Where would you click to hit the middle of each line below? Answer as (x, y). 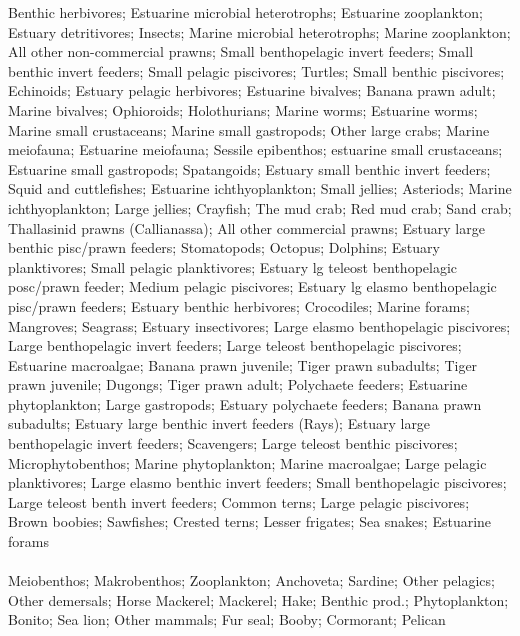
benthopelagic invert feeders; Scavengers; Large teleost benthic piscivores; (233, 443)
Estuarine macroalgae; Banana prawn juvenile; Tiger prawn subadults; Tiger (243, 364)
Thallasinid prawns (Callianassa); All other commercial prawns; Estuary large (246, 227)
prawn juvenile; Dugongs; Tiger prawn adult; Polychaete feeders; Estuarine (238, 384)
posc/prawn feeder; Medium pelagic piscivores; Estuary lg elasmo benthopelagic (252, 286)
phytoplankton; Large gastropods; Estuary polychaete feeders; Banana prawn (245, 403)
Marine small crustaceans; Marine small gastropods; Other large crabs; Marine (249, 129)
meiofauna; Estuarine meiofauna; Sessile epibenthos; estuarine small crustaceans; (255, 149)
